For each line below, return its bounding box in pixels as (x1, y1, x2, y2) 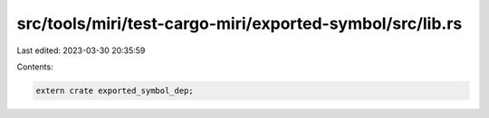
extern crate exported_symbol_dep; (35, 86, 194, 95)
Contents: (16, 61, 53, 72)
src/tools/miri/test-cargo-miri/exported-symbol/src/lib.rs (16, 14, 463, 33)
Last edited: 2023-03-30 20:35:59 (16, 45, 146, 56)
